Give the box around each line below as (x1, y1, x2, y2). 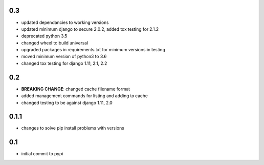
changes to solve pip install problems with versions (21, 125, 125, 131)
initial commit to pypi (21, 151, 63, 157)
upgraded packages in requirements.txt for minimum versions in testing (21, 47, 166, 53)
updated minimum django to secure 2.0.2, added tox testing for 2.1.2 (21, 26, 159, 32)
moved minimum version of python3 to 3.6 (21, 54, 107, 60)
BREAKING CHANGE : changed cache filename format (21, 86, 130, 92)
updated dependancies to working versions (21, 20, 109, 25)
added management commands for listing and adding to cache (21, 93, 148, 99)
